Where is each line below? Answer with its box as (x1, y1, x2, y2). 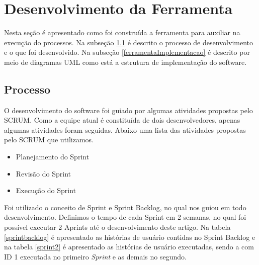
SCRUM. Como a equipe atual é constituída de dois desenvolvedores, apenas (4, 115, 240, 125)
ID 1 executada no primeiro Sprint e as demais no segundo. (4, 251, 187, 261)
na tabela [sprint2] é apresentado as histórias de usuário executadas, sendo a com (4, 241, 254, 252)
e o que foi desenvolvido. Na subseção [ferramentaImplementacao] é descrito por (4, 47, 250, 57)
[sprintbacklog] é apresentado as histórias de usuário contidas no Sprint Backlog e (4, 231, 255, 242)
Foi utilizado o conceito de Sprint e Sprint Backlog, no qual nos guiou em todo (4, 202, 246, 212)
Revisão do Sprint (16, 168, 71, 179)
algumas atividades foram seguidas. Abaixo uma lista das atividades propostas (4, 124, 246, 135)
